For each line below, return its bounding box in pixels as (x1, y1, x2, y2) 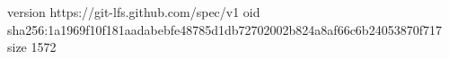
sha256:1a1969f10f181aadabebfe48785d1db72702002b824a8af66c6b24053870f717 (7, 20, 442, 38)
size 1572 (7, 38, 57, 56)
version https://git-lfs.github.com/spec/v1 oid (7, 3, 260, 21)
